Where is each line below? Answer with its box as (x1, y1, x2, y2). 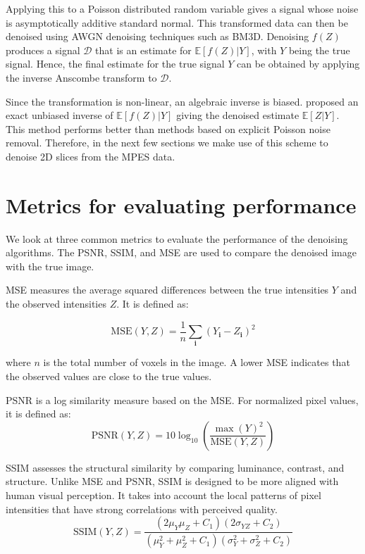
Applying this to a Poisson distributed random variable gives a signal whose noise (6, 1, 359, 15)
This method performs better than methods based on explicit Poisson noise (6, 121, 330, 136)
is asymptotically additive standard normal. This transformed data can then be (6, 15, 348, 30)
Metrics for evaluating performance (6, 190, 357, 219)
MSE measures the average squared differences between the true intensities (6, 282, 329, 297)
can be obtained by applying (237, 56, 360, 71)
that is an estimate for (95, 42, 192, 57)
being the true (288, 42, 350, 57)
